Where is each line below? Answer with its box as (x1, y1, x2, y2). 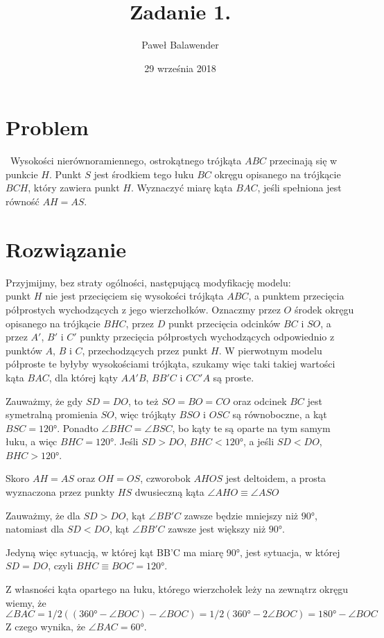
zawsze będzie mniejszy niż (184, 508, 299, 522)
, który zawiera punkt (28, 180, 120, 195)
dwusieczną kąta (134, 485, 204, 499)
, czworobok (140, 471, 191, 485)
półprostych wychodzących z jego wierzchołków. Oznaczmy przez (6, 302, 281, 316)
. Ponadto (57, 420, 98, 435)
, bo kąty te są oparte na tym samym (172, 420, 331, 435)
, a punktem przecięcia (248, 288, 344, 303)
